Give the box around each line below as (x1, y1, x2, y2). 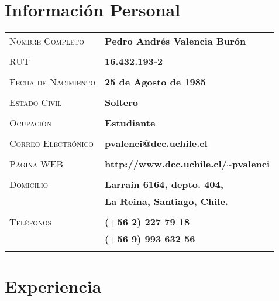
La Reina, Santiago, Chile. (105, 194, 228, 208)
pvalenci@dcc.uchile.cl (105, 136, 208, 150)
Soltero (105, 95, 138, 110)
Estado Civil (9, 95, 62, 110)
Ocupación (9, 116, 51, 130)
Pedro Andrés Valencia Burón (105, 34, 246, 48)
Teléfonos (9, 215, 51, 229)
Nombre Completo (9, 34, 84, 48)
